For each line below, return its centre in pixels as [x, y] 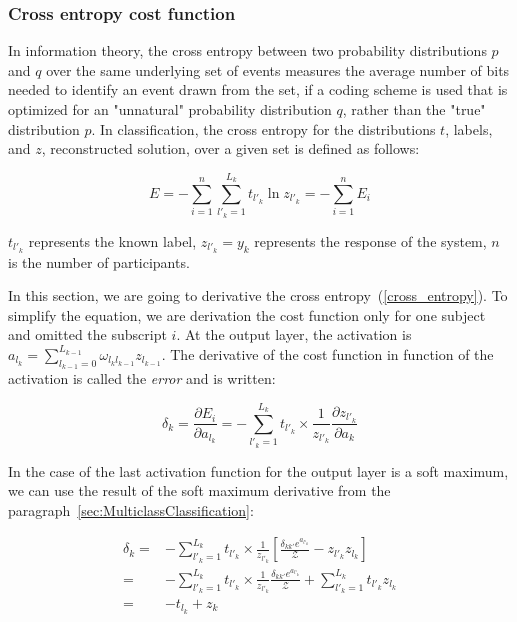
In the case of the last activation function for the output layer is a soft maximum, [258, 470]
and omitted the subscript [87, 334]
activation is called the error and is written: [142, 378]
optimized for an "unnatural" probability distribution [170, 109]
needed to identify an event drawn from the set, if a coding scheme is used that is [258, 89]
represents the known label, [112, 240]
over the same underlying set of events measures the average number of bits [278, 69]
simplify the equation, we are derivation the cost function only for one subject [247, 314]
